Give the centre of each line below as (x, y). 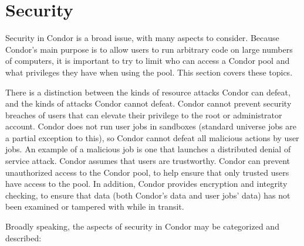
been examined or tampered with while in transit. (95, 206)
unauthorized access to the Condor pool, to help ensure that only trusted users (147, 172)
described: (23, 238)
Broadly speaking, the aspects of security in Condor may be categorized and (142, 226)
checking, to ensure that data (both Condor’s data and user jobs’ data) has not (148, 195)
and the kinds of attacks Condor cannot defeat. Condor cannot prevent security (148, 103)
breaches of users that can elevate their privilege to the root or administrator (144, 115)
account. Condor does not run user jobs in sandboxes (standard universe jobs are (151, 126)
